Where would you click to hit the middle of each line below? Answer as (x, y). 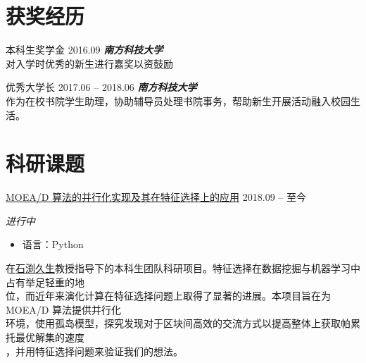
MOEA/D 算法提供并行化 (64, 309)
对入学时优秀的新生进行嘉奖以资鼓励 (89, 63)
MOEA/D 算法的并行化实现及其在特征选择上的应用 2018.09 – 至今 (156, 197)
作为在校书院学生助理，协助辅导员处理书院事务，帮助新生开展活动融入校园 (178, 100)
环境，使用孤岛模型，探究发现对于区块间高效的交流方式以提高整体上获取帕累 (183, 323)
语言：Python (53, 244)
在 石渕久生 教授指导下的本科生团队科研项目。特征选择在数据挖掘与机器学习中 (183, 268)
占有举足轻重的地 (45, 282)
